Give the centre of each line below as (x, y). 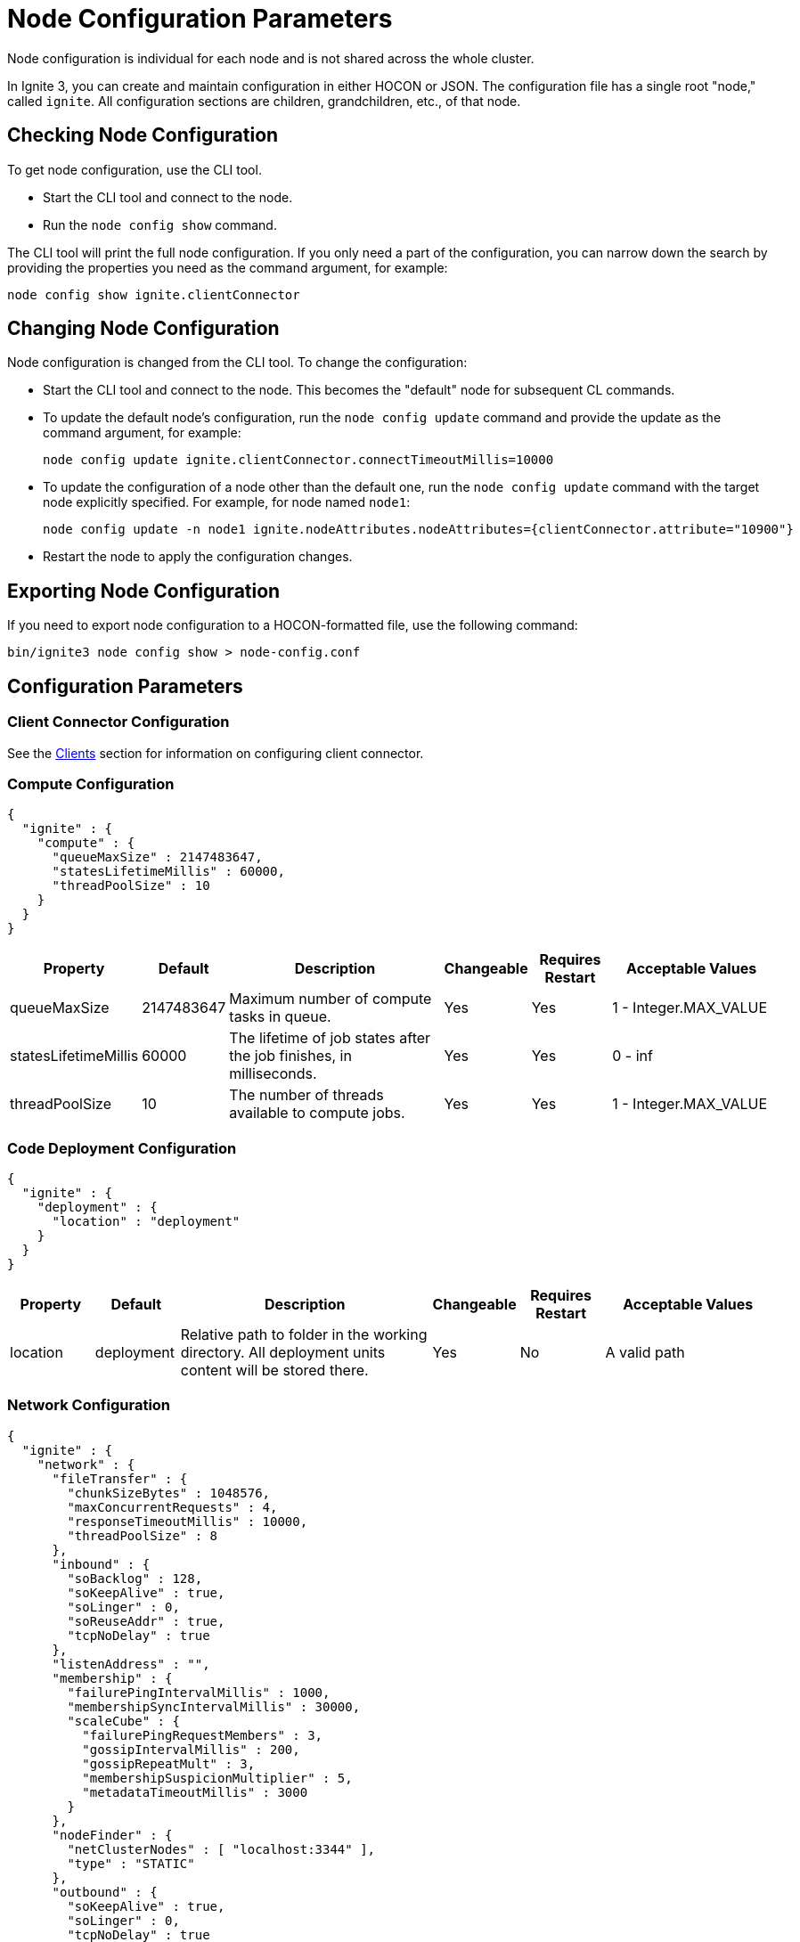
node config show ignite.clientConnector (154, 294)
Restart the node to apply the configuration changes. (198, 557)
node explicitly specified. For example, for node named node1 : (227, 502)
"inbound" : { (101, 1564)
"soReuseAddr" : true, (146, 1621)
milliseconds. (273, 1074)
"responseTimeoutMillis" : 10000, (188, 1521)
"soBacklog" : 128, (135, 1578)
